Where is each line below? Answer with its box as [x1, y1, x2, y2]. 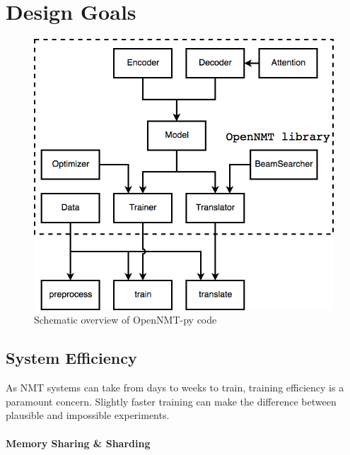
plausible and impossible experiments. [6, 408, 170, 422]
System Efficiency [6, 347, 137, 369]
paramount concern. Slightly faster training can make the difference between [6, 394, 337, 408]
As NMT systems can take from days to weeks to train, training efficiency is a [6, 380, 344, 395]
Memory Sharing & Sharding [6, 435, 151, 450]
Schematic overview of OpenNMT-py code [34, 312, 217, 327]
